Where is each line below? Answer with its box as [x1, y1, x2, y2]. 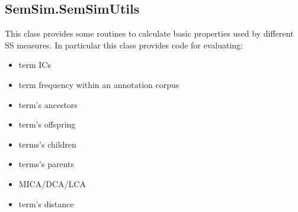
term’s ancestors [18, 98, 78, 110]
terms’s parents [18, 158, 75, 170]
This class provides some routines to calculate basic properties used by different [5, 27, 294, 40]
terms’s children [18, 138, 76, 150]
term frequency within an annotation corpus [18, 78, 180, 90]
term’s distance [18, 197, 74, 210]
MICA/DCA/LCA [18, 177, 86, 190]
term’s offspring [18, 118, 76, 131]
